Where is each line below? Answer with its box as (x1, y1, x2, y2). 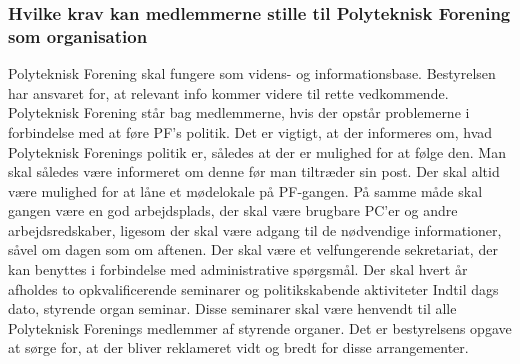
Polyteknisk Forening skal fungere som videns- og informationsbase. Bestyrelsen (8, 63, 496, 84)
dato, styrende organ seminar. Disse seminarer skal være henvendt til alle (8, 298, 457, 319)
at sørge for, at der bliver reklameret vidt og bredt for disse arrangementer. (8, 337, 469, 358)
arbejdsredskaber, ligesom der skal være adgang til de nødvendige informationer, (8, 219, 502, 240)
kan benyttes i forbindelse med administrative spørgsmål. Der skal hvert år (8, 259, 468, 280)
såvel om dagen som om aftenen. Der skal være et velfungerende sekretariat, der (8, 239, 498, 260)
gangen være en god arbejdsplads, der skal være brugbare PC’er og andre (8, 200, 458, 221)
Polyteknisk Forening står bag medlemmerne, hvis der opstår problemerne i (8, 102, 470, 123)
